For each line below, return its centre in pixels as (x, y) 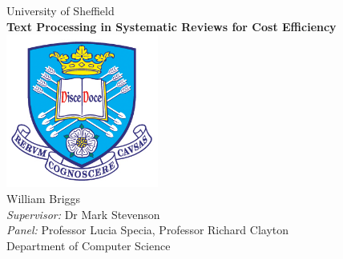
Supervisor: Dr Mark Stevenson (83, 214)
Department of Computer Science (89, 245)
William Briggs (44, 199)
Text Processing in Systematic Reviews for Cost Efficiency (171, 26)
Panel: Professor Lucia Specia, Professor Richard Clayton (148, 230)
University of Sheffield (61, 10)
